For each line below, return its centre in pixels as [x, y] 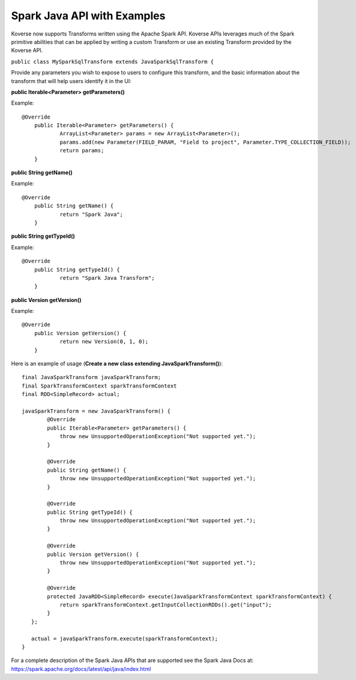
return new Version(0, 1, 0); [104, 342]
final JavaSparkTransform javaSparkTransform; [92, 377]
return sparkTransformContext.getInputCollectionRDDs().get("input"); [166, 604]
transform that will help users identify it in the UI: [71, 81]
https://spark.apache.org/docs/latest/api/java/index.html [81, 669]
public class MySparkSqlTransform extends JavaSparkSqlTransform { [113, 61]
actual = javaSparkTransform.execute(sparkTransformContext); [125, 638]
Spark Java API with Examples [88, 16]
